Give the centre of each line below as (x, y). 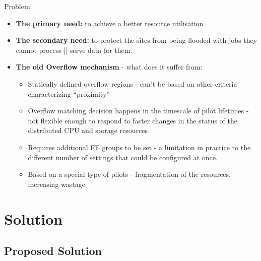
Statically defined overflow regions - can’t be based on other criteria (133, 83)
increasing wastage (56, 184)
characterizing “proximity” (69, 93)
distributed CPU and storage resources (88, 130)
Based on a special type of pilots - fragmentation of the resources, (129, 174)
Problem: (18, 6)
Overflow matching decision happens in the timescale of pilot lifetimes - (138, 111)
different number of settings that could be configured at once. (123, 157)
